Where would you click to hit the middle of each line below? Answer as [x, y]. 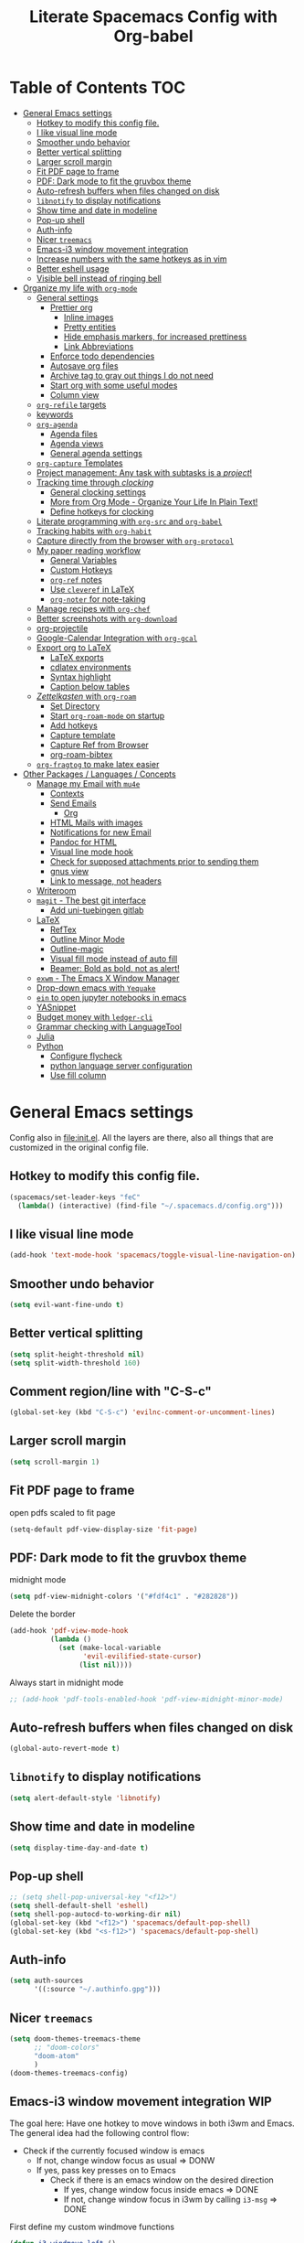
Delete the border [42, 1614]
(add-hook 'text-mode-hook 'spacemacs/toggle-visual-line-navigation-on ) [153, 1255]
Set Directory [75, 705]
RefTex [63, 929]
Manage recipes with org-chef [93, 608]
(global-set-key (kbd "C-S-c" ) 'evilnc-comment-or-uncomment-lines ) [142, 1412]
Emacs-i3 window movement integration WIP [141, 2101]
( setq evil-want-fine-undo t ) [67, 1304]
